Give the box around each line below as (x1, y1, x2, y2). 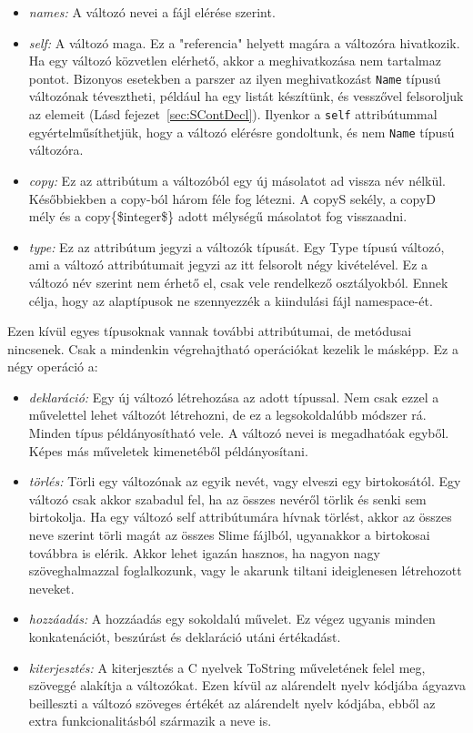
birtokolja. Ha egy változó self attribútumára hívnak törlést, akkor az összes (28, 507, 452, 526)
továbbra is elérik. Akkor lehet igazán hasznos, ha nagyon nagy (28, 543, 380, 562)
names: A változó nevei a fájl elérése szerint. (28, 3, 276, 21)
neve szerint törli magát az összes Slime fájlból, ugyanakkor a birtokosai (28, 525, 430, 545)
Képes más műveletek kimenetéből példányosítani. (28, 441, 308, 460)
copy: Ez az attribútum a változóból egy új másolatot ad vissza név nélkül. (28, 170, 447, 189)
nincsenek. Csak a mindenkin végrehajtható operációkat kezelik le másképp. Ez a (7, 339, 458, 358)
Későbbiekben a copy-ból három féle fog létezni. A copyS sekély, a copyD (28, 188, 436, 208)
